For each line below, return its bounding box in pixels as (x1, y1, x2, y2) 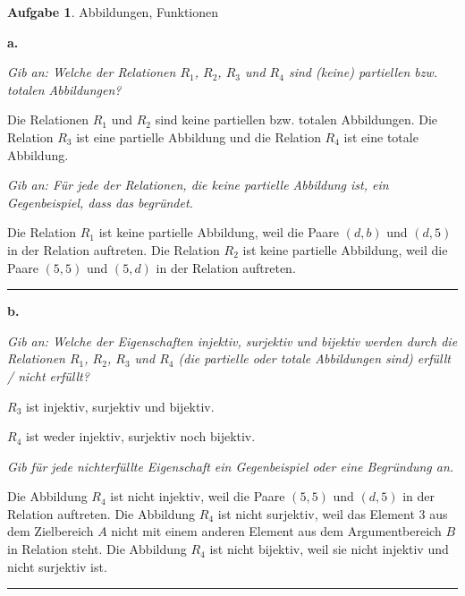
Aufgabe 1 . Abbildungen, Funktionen (7, 3, 219, 21)
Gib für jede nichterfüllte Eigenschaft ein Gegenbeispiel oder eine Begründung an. (7, 456, 454, 475)
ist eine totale (343, 127, 418, 146)
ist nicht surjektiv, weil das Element (217, 504, 415, 523)
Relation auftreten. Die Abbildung (7, 504, 196, 523)
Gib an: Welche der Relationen (7, 63, 176, 81)
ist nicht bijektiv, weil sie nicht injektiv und (209, 540, 449, 558)
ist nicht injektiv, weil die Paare (110, 487, 285, 506)
